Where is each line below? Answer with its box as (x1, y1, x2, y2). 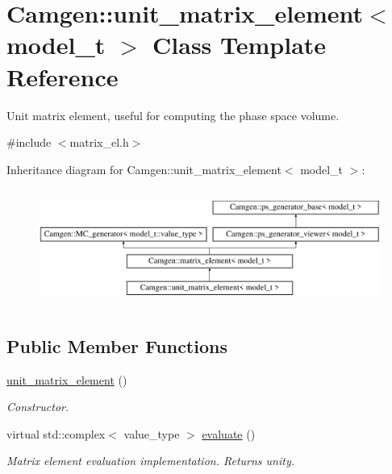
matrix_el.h (69, 134, 129, 151)
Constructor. (6, 398, 69, 415)
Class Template (152, 28, 327, 61)
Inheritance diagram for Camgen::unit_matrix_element (6, 160, 281, 177)
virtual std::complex (6, 425, 106, 442)
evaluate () (202, 425, 256, 442)
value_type (123, 425, 180, 442)
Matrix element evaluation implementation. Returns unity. (6, 452, 295, 469)
